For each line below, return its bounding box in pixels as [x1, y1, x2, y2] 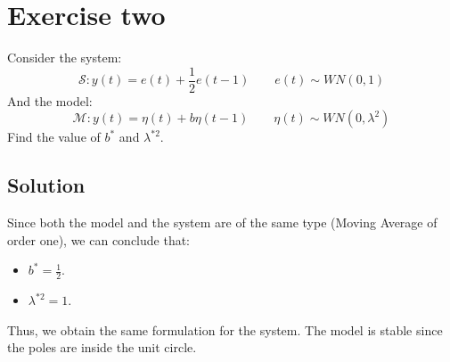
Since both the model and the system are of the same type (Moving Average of [7, 213, 438, 232]
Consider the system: [7, 48, 122, 67]
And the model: [7, 91, 93, 110]
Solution [7, 171, 86, 199]
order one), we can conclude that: [7, 230, 191, 249]
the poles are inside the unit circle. [7, 338, 197, 357]
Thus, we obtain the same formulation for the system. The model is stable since [7, 320, 443, 339]
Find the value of [7, 128, 101, 146]
